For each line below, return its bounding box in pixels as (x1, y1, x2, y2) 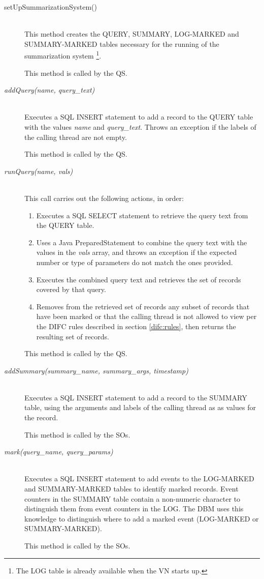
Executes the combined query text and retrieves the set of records (36, 274, 241, 284)
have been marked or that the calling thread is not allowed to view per (36, 311, 257, 322)
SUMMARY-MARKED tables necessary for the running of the (24, 38, 219, 49)
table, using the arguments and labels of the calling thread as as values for (24, 402, 256, 413)
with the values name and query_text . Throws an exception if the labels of (24, 122, 256, 132)
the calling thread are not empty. (24, 131, 127, 142)
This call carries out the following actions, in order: (24, 192, 184, 203)
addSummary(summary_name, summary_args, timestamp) (4, 365, 188, 375)
